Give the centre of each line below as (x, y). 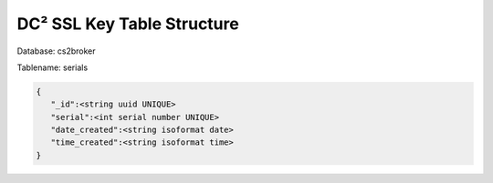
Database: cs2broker (56, 51)
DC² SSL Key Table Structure (128, 24)
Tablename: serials (52, 67)
